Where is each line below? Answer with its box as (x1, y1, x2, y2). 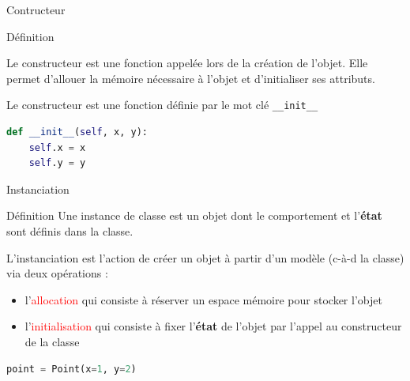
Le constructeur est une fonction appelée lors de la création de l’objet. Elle (6, 55, 368, 71)
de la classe (24, 333, 80, 349)
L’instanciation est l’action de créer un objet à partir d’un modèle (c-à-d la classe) (6, 249, 404, 266)
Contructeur (6, 2, 66, 17)
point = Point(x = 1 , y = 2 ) (6, 363, 137, 375)
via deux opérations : (6, 265, 108, 281)
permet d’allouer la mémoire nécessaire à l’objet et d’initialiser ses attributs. (6, 70, 375, 86)
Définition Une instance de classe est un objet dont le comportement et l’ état (6, 207, 382, 224)
